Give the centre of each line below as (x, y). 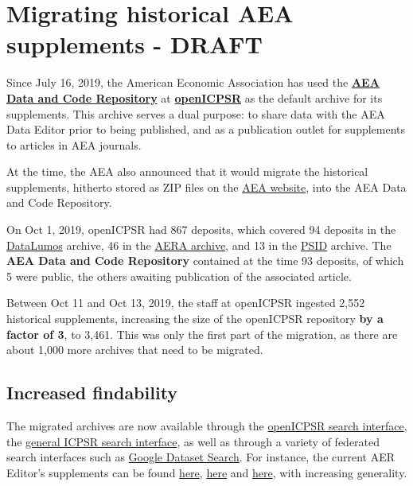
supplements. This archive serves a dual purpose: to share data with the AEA (196, 113)
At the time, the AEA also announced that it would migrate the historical (187, 171)
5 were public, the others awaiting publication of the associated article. (179, 276)
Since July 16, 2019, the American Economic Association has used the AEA (193, 82)
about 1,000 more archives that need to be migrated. (135, 350)
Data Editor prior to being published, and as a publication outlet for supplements (206, 129)
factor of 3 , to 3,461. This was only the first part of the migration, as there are (202, 334)
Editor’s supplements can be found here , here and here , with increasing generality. (207, 472)
